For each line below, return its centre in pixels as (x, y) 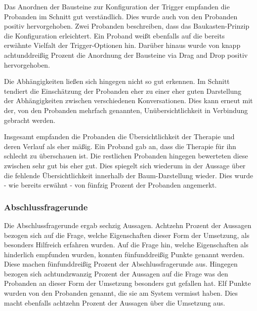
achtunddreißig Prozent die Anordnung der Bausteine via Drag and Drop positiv (126, 55)
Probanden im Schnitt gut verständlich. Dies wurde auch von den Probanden (121, 16)
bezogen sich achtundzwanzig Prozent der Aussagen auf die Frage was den (116, 273)
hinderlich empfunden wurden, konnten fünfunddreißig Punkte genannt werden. (124, 254)
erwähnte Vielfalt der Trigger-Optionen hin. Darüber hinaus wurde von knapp (122, 45)
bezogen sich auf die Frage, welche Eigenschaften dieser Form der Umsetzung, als (127, 235)
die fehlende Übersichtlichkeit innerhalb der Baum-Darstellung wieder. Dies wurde (128, 175)
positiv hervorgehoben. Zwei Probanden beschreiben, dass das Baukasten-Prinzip (127, 26)
